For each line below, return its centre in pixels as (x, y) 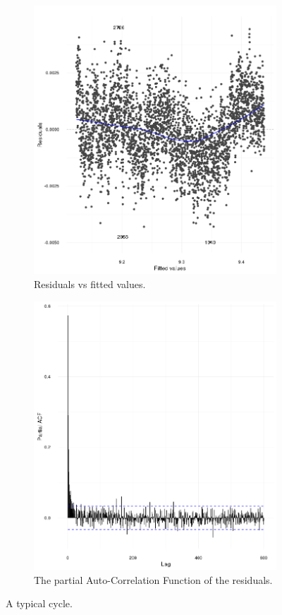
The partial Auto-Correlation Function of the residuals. (153, 579)
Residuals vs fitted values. (90, 284)
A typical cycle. (39, 603)
